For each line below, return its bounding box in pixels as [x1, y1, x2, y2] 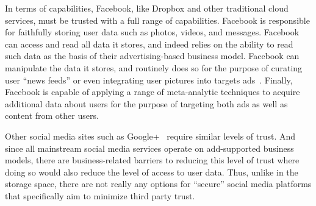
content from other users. [5, 109, 99, 122]
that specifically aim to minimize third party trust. [5, 189, 195, 202]
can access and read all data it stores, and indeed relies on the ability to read [5, 37, 293, 50]
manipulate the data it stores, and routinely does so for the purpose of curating [5, 61, 303, 74]
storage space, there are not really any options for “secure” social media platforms [5, 177, 312, 190]
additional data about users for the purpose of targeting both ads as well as [5, 97, 288, 110]
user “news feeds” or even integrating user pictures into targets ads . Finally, [5, 73, 293, 86]
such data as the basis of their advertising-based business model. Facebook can [5, 49, 300, 62]
